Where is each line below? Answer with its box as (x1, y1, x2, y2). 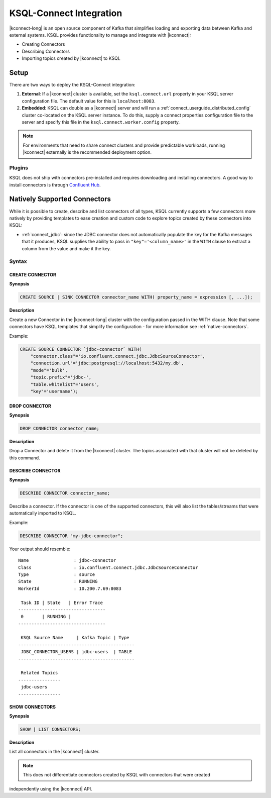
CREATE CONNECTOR (9, 272, 56, 278)
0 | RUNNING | (21, 614, 71, 620)
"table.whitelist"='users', (30, 381, 100, 387)
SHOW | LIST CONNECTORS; (20, 726, 81, 732)
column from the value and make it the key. (22, 245, 111, 251)
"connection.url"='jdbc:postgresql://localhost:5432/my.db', (30, 360, 184, 366)
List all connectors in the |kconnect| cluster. (9, 749, 100, 755)
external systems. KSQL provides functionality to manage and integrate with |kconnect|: (9, 32, 191, 38)
